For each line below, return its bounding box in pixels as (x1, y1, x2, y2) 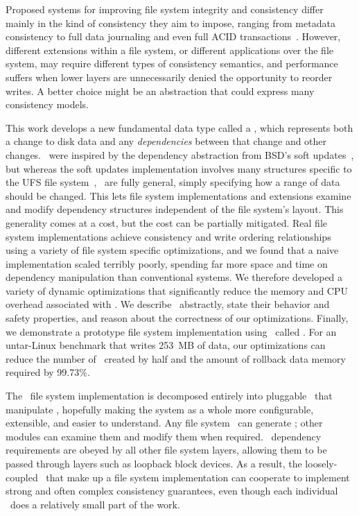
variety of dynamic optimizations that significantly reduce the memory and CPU (6, 283, 348, 298)
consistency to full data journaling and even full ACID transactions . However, (6, 29, 341, 44)
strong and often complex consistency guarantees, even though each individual (6, 483, 338, 498)
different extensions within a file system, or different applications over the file (6, 42, 334, 57)
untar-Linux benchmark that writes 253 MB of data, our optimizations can (6, 338, 326, 352)
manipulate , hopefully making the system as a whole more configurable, (6, 402, 314, 416)
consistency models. (6, 97, 89, 112)
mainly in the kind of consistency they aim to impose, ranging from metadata (6, 15, 335, 30)
